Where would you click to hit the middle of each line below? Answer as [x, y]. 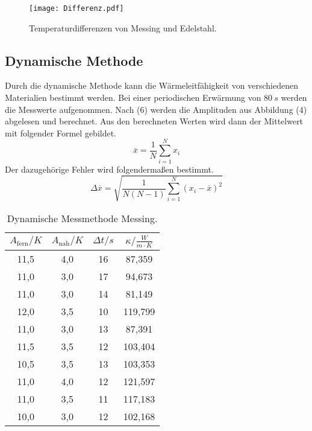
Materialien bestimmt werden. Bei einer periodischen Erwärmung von [133, 97]
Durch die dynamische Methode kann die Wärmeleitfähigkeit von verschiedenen [151, 85]
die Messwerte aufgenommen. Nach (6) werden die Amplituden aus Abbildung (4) [156, 109]
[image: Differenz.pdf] [76, 8]
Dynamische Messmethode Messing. [82, 218]
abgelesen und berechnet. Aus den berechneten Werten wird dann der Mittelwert [154, 121]
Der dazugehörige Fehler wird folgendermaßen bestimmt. [109, 169]
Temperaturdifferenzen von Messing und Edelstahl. [123, 27]
